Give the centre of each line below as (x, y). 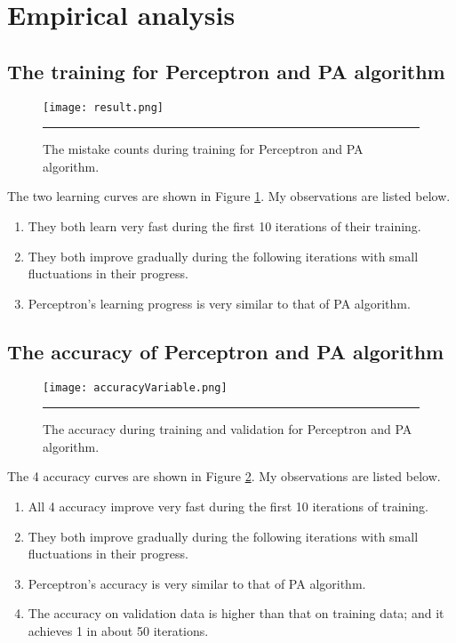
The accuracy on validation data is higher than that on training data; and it (236, 613)
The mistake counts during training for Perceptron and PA (203, 149)
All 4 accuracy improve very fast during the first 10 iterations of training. (228, 506)
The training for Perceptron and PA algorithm (226, 71)
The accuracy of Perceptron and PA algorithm (226, 351)
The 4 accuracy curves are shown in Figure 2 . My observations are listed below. (224, 476)
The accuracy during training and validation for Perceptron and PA (228, 429)
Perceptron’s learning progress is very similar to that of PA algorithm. (219, 303)
